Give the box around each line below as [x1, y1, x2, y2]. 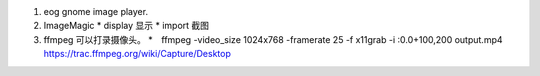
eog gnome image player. [43, 6, 149, 17]
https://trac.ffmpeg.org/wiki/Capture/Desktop [43, 48, 232, 60]
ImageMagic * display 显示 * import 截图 [43, 20, 210, 32]
